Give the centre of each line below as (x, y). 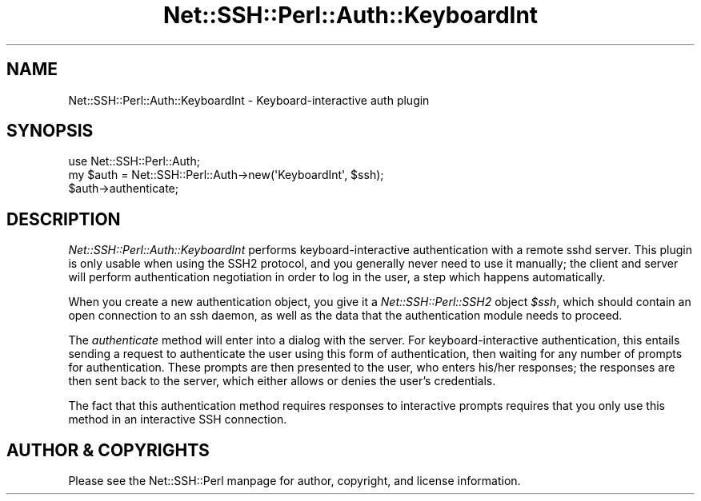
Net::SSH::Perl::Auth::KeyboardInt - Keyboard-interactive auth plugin (249, 100)
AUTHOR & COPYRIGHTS (108, 450)
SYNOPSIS (50, 131)
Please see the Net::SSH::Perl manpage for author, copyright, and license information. (294, 481)
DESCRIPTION (64, 219)
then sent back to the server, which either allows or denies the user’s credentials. (282, 381)
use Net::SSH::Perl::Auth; (134, 161)
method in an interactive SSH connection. (178, 419)
